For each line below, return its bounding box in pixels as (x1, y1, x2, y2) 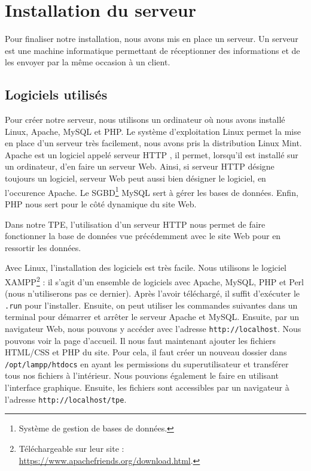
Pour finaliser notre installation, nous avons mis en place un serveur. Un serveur (5, 32, 298, 45)
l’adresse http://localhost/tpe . (5, 393, 127, 405)
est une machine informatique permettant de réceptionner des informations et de (5, 44, 300, 56)
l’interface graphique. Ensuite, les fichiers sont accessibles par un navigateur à (5, 381, 289, 394)
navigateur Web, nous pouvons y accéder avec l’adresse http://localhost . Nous (5, 322, 301, 334)
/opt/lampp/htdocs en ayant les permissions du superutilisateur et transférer (5, 357, 289, 370)
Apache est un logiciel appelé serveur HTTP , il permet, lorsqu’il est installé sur (5, 148, 298, 161)
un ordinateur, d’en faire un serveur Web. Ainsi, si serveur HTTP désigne (5, 160, 275, 173)
